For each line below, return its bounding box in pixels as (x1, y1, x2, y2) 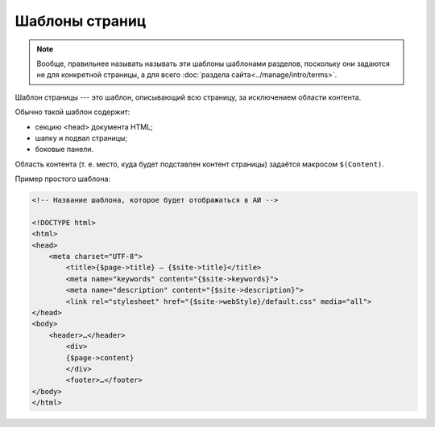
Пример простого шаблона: (14, 174, 111, 184)
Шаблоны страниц (14, 12, 147, 30)
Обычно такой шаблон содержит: (14, 107, 130, 117)
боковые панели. (35, 145, 94, 154)
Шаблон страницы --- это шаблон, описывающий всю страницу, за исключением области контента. (14, 92, 362, 102)
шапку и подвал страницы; (35, 133, 128, 142)
